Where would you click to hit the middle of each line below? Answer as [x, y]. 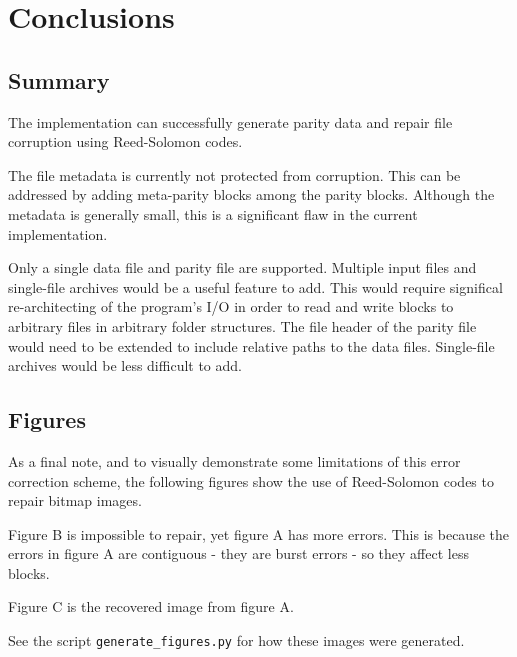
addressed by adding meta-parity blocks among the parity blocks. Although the [251, 194]
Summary [59, 79]
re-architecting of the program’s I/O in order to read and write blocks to [231, 306]
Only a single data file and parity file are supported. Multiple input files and [242, 267]
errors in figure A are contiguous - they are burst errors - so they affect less [238, 553]
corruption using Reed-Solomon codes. [125, 141]
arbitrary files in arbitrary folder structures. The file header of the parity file [242, 325]
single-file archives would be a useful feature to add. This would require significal [255, 286]
